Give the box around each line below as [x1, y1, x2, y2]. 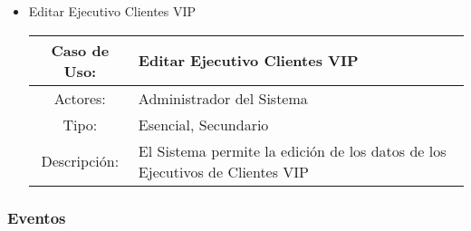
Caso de [51, 39, 110, 61]
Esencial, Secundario [138, 113, 269, 135]
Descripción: [41, 150, 120, 172]
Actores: [53, 87, 106, 109]
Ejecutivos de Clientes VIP [138, 160, 310, 182]
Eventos [7, 206, 66, 228]
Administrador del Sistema [138, 87, 308, 109]
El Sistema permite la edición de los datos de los [138, 140, 447, 161]
